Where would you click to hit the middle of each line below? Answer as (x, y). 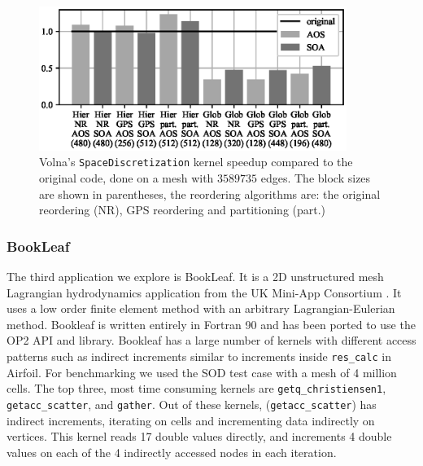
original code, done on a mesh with (126, 178)
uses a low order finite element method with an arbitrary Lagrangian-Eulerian (201, 308)
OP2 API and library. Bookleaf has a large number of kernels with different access (211, 340)
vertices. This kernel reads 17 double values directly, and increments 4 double (199, 436)
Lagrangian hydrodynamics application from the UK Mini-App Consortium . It (204, 292)
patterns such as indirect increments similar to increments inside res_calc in (199, 356)
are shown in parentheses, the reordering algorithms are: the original (210, 193)
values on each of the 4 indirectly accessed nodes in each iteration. (172, 452)
